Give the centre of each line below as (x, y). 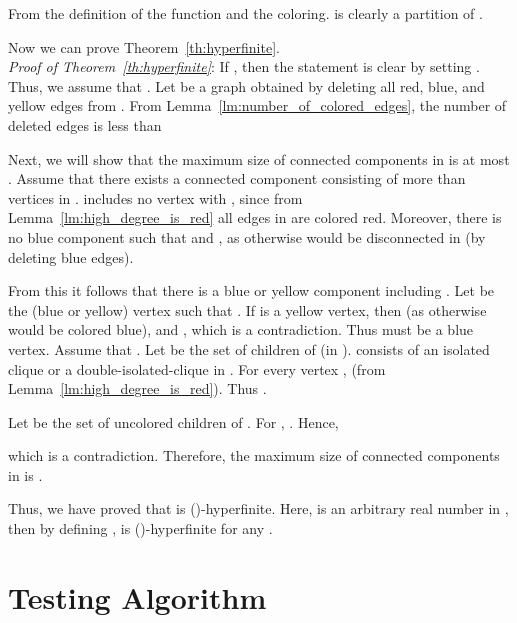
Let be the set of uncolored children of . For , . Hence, (173, 421)
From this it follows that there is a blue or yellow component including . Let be (251, 290)
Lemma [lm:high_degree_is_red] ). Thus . (137, 388)
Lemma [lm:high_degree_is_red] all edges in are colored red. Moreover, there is (255, 217)
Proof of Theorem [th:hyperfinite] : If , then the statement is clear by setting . (244, 66)
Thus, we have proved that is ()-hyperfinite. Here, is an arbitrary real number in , (258, 508)
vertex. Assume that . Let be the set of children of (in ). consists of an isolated (249, 348)
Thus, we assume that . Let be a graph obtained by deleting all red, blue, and (246, 85)
